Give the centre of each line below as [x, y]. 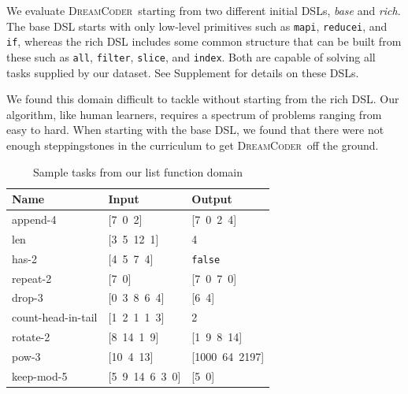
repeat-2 [32, 278]
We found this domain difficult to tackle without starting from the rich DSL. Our [203, 99]
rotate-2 [31, 337]
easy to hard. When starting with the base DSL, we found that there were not [195, 130]
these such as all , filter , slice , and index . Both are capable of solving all [191, 56]
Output [212, 199]
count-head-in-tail [55, 317]
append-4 [34, 219]
